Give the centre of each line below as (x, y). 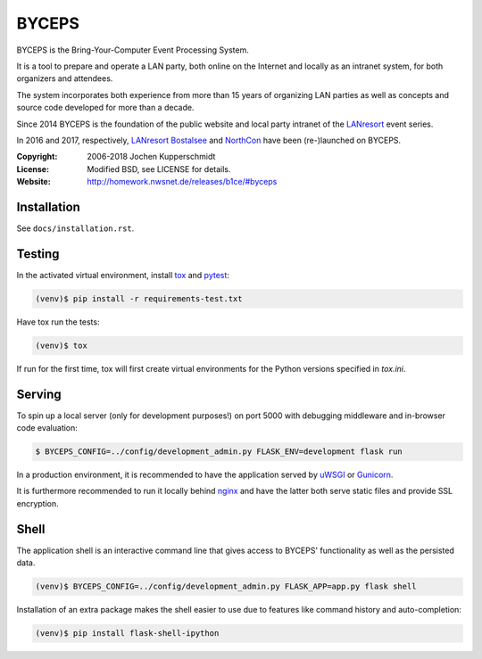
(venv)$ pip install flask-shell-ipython (127, 634)
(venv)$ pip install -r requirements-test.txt (139, 298)
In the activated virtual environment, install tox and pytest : (123, 275)
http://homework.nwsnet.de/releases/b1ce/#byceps (182, 182)
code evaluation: (47, 428)
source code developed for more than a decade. (105, 108)
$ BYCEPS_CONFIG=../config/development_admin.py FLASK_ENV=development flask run (219, 452)
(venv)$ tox (62, 345)
